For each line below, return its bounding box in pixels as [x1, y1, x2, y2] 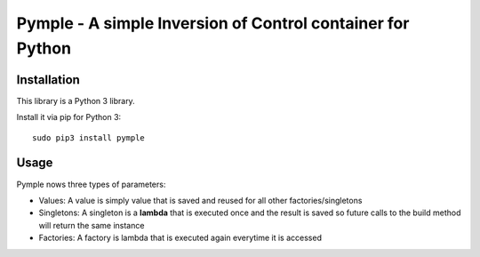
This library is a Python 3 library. [16, 95, 135, 106]
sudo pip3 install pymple [32, 133, 146, 142]
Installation [16, 72, 80, 87]
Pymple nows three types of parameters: [16, 179, 166, 189]
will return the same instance [38, 220, 145, 230]
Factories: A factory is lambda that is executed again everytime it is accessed [38, 232, 322, 244]
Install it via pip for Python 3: [16, 112, 122, 123]
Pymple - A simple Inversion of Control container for [16, 13, 410, 33]
